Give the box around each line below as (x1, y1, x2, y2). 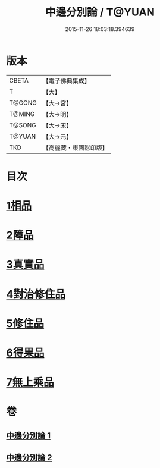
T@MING (9, 109, 35, 118)
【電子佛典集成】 (42, 77, 90, 85)
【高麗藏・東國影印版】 (42, 143, 108, 152)
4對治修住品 (6, 287, 65, 301)
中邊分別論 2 (6, 453, 52, 463)
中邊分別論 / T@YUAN (45, 5, 155, 19)
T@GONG (9, 99, 37, 107)
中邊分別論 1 (6, 431, 51, 441)
